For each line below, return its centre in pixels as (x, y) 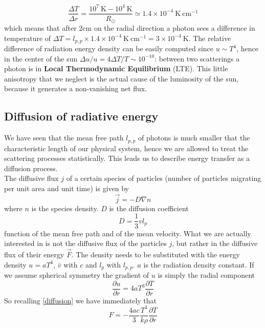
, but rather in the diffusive (215, 243)
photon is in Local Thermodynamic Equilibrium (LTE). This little (116, 68)
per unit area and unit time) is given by (67, 188)
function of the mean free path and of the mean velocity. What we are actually (128, 233)
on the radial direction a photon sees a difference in (174, 28)
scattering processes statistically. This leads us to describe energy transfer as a (127, 158)
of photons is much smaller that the (194, 138)
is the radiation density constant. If (199, 264)
